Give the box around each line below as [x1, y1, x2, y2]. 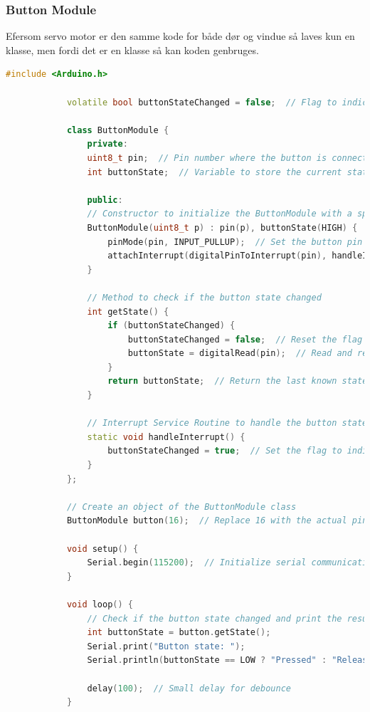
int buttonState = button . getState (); [87, 627, 271, 638]
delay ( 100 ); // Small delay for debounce [87, 683, 291, 693]
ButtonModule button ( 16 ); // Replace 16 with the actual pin [66, 515, 368, 526]
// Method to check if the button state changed [87, 292, 322, 303]
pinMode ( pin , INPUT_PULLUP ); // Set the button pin [107, 236, 363, 247]
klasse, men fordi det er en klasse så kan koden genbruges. [6, 42, 259, 57]
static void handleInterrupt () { [87, 431, 245, 442]
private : [87, 139, 128, 150]
